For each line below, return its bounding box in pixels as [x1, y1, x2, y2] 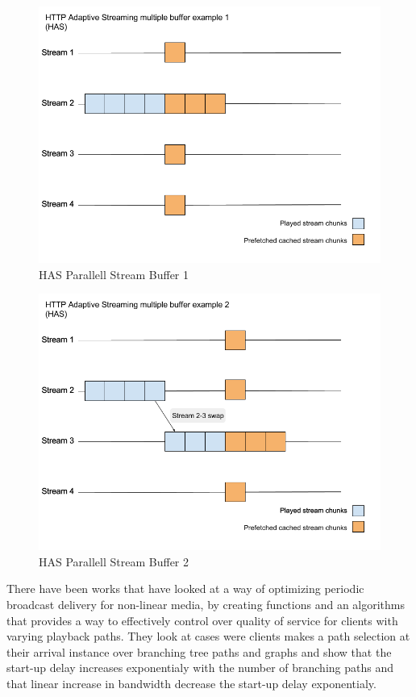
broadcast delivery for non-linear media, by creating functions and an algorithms [6, 595, 406, 612]
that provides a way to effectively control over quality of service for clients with [6, 611, 398, 628]
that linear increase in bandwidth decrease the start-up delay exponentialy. [6, 674, 376, 691]
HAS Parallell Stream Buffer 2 [39, 553, 189, 570]
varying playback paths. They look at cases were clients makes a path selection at [6, 628, 410, 645]
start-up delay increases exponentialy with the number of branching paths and [6, 659, 394, 676]
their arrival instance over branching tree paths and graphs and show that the [6, 643, 392, 660]
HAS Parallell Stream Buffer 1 [39, 265, 189, 282]
